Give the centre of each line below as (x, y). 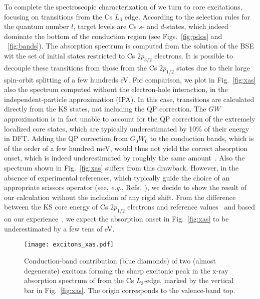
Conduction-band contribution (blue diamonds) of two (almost (120, 260)
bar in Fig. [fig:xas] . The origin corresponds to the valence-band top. (130, 290)
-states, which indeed (196, 26)
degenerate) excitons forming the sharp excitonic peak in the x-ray (126, 270)
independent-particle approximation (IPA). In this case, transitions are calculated (129, 99)
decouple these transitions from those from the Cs (81, 67)
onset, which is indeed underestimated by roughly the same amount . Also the (124, 158)
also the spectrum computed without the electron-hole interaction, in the (116, 89)
